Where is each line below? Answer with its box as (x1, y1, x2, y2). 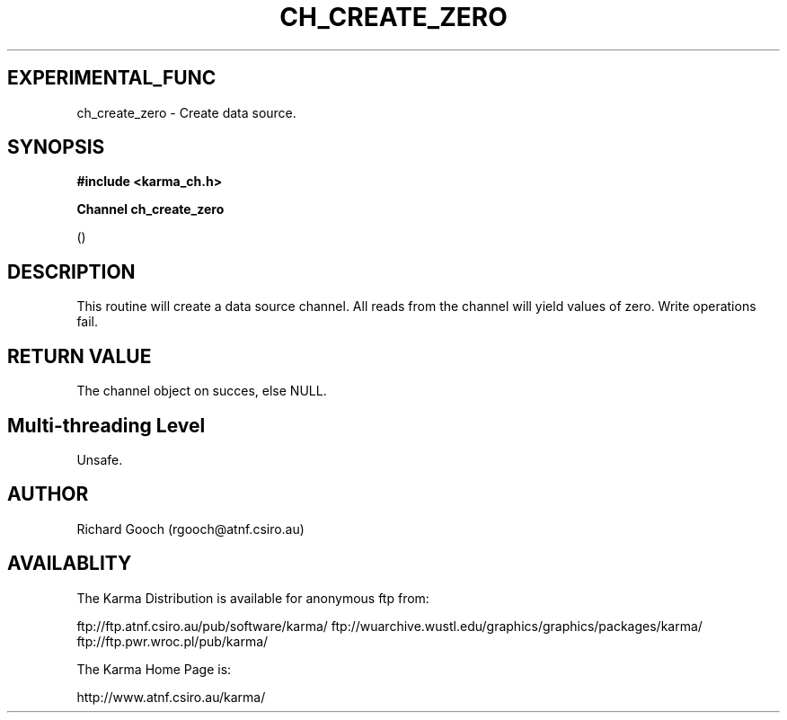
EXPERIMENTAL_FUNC (7, 67, 217, 90)
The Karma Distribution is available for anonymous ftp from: (76, 590, 429, 606)
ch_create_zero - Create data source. (76, 104, 296, 120)
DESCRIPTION (7, 260, 136, 283)
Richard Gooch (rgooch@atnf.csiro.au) (76, 520, 305, 537)
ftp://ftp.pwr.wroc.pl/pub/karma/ (76, 633, 269, 649)
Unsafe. (76, 451, 123, 467)
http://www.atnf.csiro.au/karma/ (76, 689, 266, 705)
